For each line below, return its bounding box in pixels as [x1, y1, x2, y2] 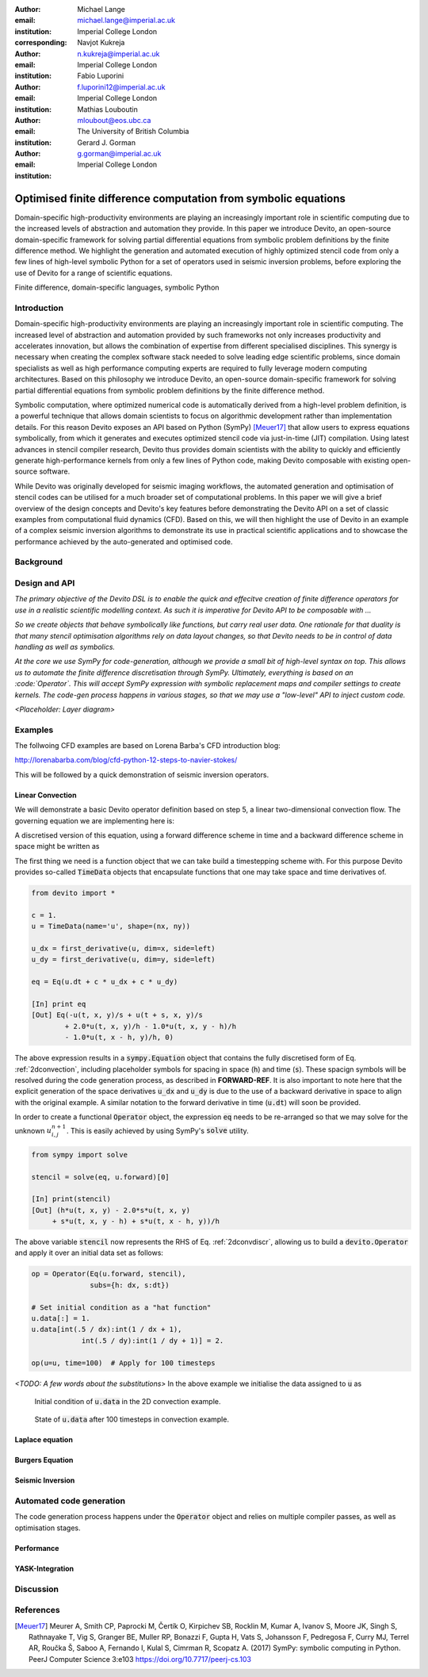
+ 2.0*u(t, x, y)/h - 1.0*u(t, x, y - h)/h [64, 1022, 237, 1030]
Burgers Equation [14, 1456, 74, 1465]
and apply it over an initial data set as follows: [14, 1248, 164, 1257]
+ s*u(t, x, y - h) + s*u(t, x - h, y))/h [52, 1217, 220, 1226]
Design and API [14, 578, 75, 589]
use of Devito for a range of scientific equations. [14, 268, 173, 278]
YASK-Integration [14, 1564, 75, 1573]
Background [14, 556, 63, 567]
